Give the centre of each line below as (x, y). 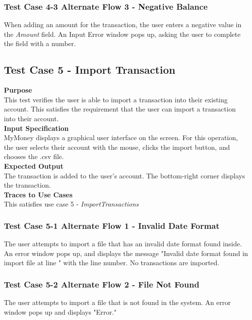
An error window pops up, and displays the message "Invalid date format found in (126, 253)
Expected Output (34, 166)
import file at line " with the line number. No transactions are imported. (112, 263)
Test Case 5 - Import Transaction (90, 70)
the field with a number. (40, 43)
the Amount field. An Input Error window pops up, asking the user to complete (122, 34)
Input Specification (36, 128)
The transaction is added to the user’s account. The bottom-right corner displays (125, 175)
